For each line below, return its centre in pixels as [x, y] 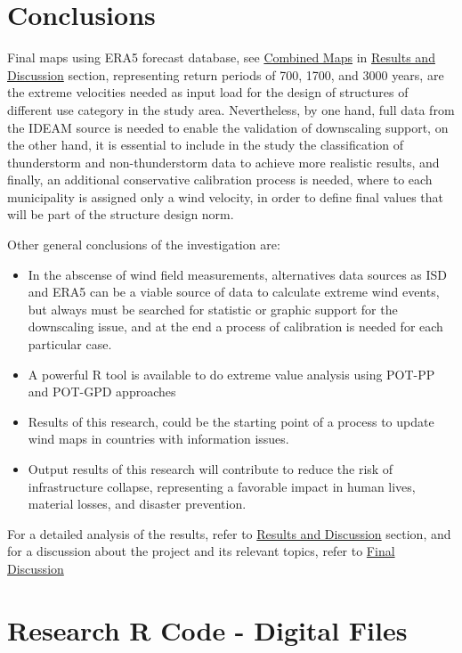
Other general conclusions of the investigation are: [144, 245]
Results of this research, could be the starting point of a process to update [231, 421]
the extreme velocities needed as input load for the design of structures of [208, 92]
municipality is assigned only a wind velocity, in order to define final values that [226, 196]
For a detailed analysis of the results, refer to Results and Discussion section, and [229, 533]
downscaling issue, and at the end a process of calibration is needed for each [235, 326]
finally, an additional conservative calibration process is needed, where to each [220, 180]
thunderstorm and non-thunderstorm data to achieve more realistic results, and [223, 162]
